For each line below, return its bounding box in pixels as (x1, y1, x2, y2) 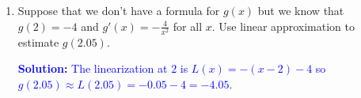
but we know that (257, 2, 344, 18)
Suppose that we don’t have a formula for (17, 2, 220, 18)
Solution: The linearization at (17, 60, 168, 77)
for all (173, 17, 203, 34)
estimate (17, 33, 59, 50)
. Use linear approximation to (211, 17, 355, 34)
